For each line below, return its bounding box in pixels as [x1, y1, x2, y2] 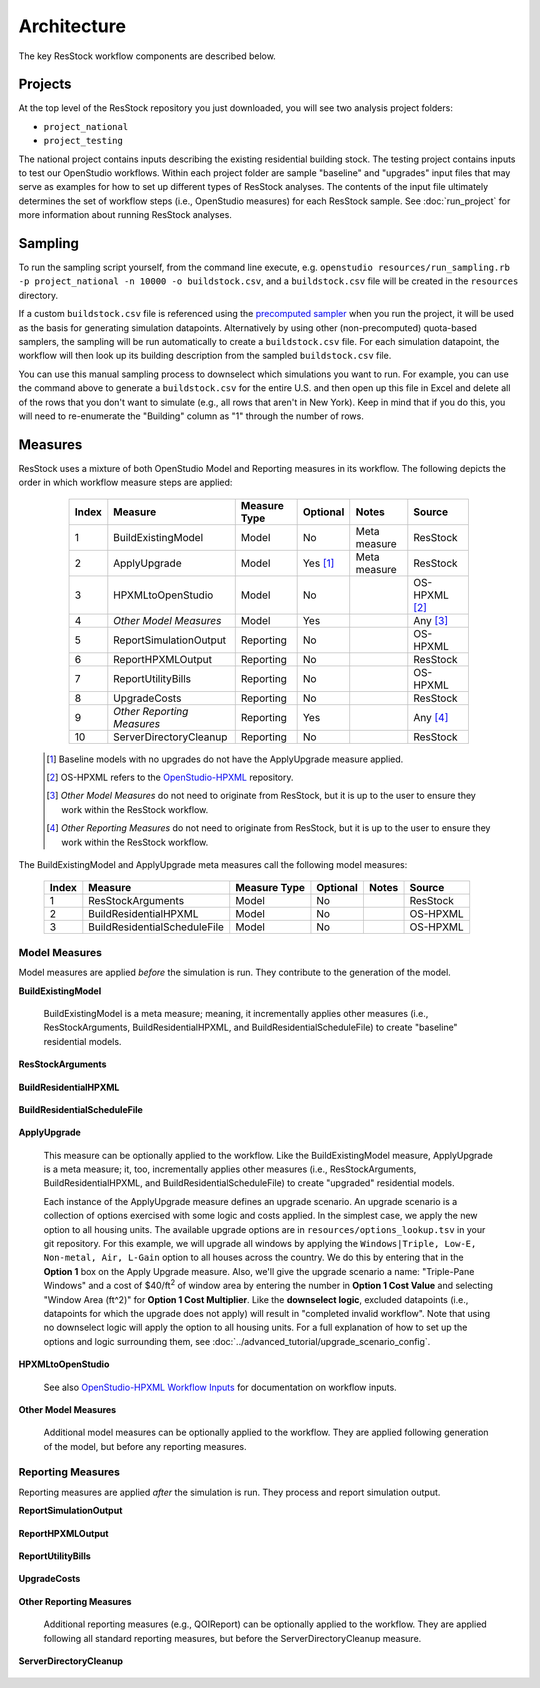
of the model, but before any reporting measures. [43, 1440, 247, 1452]
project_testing [43, 135, 124, 147]
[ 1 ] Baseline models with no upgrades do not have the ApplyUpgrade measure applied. [46, 753, 404, 765]
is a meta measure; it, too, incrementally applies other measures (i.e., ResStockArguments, [43, 1163, 417, 1175]
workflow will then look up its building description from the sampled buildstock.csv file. [18, 350, 392, 362]
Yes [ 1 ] [302, 556, 335, 570]
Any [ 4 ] [413, 710, 449, 724]
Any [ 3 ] [413, 613, 449, 627]
